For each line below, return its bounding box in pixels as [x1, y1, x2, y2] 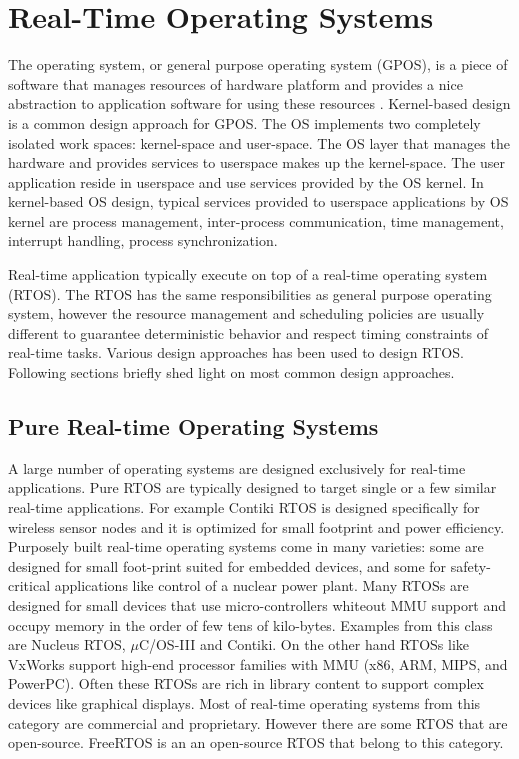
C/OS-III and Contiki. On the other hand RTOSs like [138, 634, 469, 655]
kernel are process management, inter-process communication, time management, [8, 210, 504, 231]
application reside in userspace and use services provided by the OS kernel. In [8, 171, 484, 192]
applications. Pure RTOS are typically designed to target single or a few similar [8, 477, 497, 498]
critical [8, 575, 51, 596]
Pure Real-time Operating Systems [8, 411, 379, 442]
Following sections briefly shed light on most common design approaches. [8, 362, 455, 383]
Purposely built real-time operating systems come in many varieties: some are [8, 536, 484, 557]
